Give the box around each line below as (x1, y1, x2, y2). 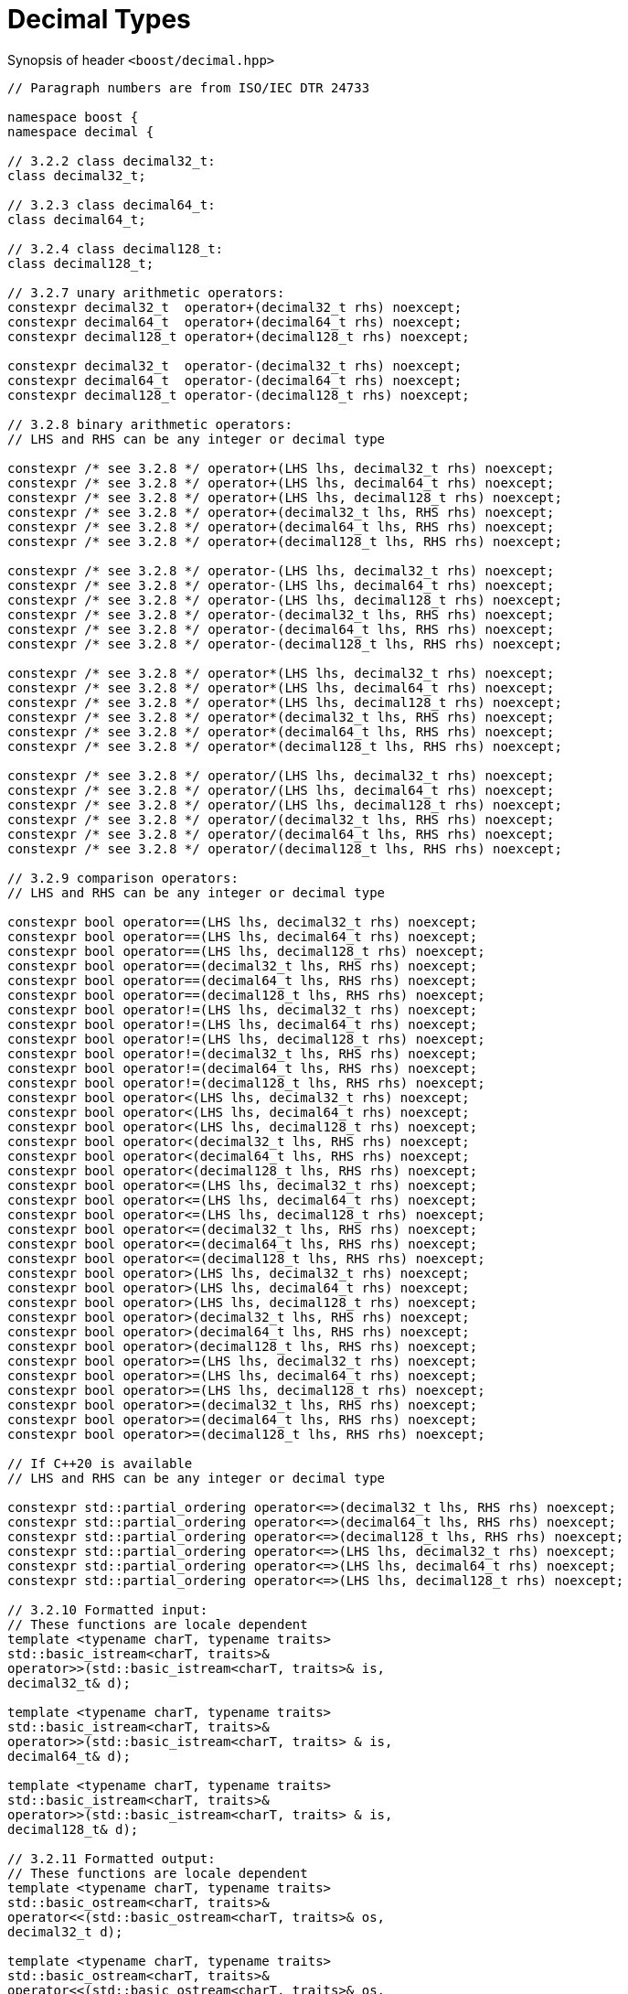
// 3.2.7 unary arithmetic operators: (7, 284, 285, 300)
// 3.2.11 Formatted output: (7, 1850, 216, 1866)
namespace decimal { (7, 123, 154, 139)
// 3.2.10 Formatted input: (7, 1602, 208, 1617)
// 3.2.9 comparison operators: (7, 870, 239, 885)
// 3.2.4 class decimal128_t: (7, 241, 224, 256)
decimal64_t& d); (7, 1748, 131, 1764)
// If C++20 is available (7, 1455, 193, 1471)
